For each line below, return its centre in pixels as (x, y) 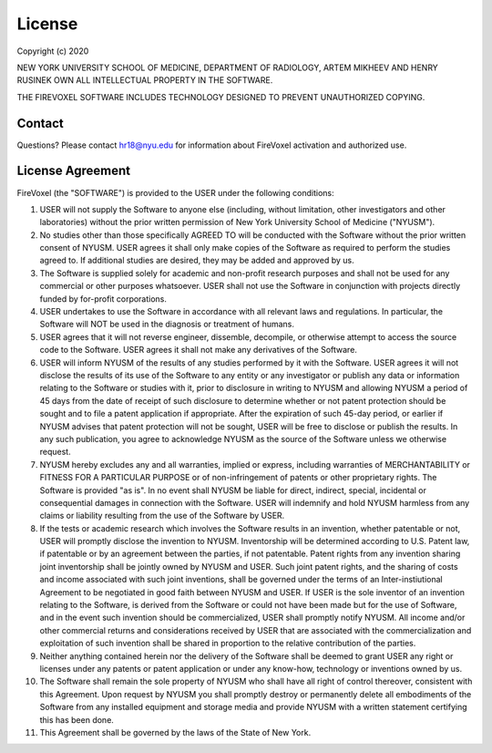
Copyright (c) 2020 (53, 51)
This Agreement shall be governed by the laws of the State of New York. (175, 732)
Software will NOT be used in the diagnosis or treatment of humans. (167, 325)
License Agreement (74, 171)
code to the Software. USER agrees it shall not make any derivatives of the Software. (198, 350)
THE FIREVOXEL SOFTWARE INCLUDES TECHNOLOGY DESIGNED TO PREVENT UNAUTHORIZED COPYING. (221, 97)
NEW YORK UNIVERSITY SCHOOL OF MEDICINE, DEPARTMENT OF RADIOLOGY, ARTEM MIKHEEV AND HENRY (228, 67)
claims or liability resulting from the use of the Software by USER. (162, 516)
